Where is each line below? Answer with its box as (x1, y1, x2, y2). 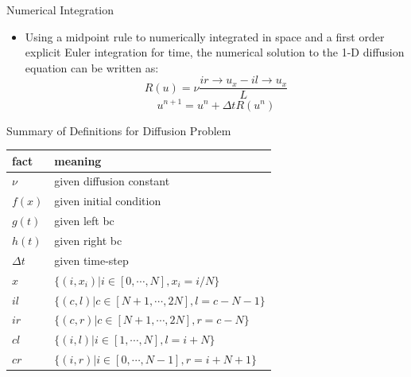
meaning (54, 152, 102, 169)
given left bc (54, 212, 114, 229)
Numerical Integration (6, 2, 114, 17)
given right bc (54, 231, 122, 248)
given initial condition (54, 192, 161, 209)
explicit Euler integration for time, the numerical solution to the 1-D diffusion (25, 44, 405, 60)
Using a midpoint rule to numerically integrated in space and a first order (25, 28, 385, 45)
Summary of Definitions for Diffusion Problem (6, 122, 231, 138)
